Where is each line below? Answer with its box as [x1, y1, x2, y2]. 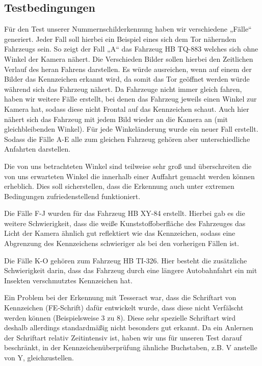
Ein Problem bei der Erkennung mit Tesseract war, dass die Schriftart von [4, 292, 237, 303]
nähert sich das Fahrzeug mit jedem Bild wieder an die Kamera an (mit [4, 113, 228, 124]
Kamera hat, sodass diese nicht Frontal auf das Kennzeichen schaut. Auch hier [4, 103, 249, 114]
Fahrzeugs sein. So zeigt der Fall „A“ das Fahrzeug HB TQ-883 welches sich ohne [4, 43, 258, 54]
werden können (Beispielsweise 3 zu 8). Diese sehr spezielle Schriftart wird [4, 312, 236, 323]
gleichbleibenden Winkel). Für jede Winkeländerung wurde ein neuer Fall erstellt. [4, 124, 258, 134]
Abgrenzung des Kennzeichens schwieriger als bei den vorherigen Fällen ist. [4, 238, 239, 249]
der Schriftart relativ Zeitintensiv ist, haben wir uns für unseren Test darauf [4, 332, 242, 343]
